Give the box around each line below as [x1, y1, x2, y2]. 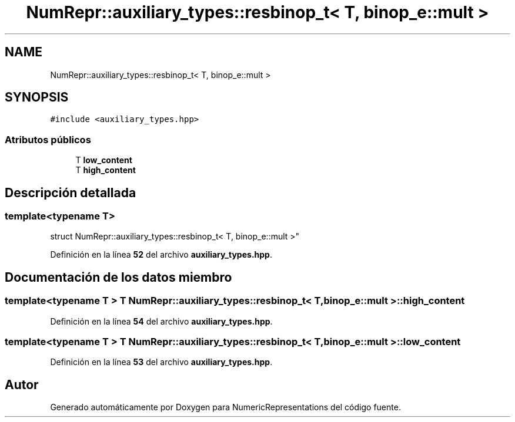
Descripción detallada [5, 185, 136, 200]
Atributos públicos [5, 133, 91, 146]
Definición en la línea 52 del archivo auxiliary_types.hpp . [50, 249, 272, 260]
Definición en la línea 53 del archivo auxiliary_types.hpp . [50, 357, 273, 367]
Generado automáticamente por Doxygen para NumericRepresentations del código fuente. [50, 402, 401, 413]
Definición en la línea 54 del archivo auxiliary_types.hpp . [50, 316, 273, 326]
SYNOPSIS [5, 90, 69, 105]
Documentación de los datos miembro [5, 269, 232, 285]
